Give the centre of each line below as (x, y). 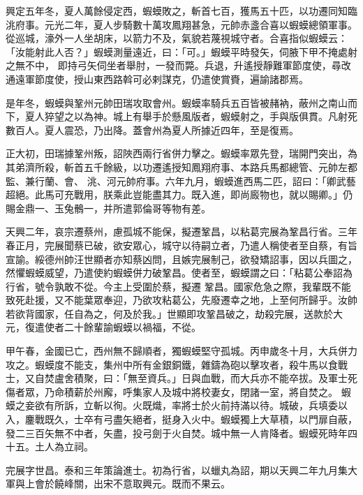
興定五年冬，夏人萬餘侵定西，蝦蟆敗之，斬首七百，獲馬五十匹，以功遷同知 (177, 10)
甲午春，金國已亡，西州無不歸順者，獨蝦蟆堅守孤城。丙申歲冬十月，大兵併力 (181, 351)
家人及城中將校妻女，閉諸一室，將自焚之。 (240, 391)
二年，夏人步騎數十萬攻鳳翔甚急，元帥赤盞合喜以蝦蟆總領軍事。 (210, 24)
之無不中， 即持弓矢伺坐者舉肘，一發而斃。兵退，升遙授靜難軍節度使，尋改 (178, 65)
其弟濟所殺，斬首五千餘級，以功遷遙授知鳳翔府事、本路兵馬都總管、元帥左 (177, 167)
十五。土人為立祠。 (50, 446)
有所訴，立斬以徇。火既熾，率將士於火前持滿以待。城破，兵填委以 (196, 405)
